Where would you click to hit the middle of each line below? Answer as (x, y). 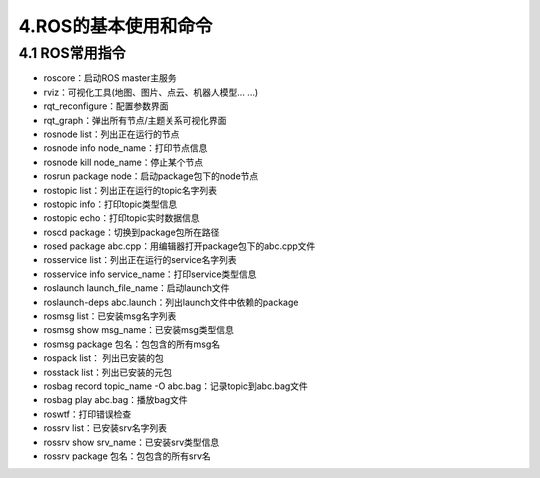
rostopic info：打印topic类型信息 (110, 204)
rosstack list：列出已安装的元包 (108, 372)
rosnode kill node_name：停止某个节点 (123, 162)
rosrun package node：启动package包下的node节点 (151, 176)
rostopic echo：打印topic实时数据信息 (121, 218)
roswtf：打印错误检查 (87, 414)
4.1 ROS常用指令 (72, 53)
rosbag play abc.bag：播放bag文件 (116, 400)
